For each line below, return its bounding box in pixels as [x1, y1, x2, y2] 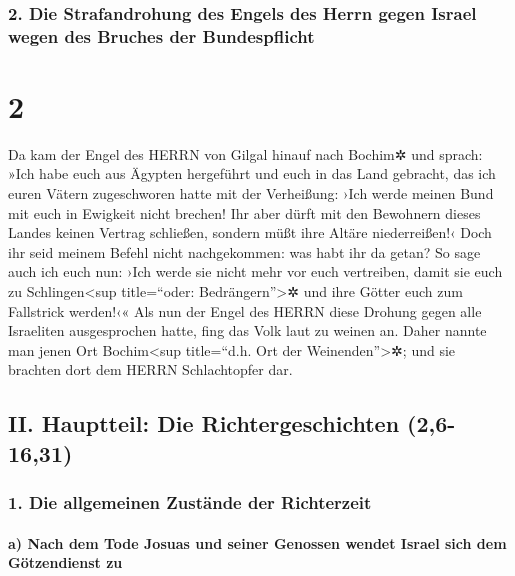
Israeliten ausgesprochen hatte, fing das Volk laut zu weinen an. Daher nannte [8, 320, 487, 341]
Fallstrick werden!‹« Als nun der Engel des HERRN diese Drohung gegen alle [8, 300, 482, 321]
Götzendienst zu [8, 552, 123, 573]
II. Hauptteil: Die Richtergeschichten [8, 408, 400, 439]
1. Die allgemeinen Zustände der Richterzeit [8, 490, 372, 515]
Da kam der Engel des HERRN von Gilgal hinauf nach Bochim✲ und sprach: [8, 143, 483, 164]
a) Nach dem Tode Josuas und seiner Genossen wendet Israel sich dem [8, 532, 507, 553]
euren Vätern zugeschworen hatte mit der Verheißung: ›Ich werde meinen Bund [8, 183, 494, 204]
